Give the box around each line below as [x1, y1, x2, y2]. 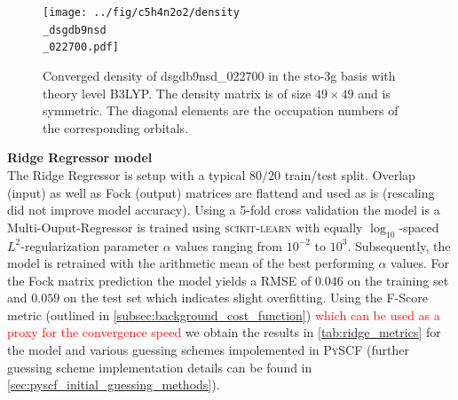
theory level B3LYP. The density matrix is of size [43, 83, 312, 102]
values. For [391, 254, 450, 272]
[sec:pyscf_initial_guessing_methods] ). [7, 375, 220, 394]
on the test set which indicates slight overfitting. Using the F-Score [63, 288, 428, 307]
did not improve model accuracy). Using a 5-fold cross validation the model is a [7, 200, 440, 219]
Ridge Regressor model [7, 148, 153, 167]
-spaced [399, 217, 439, 236]
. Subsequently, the [347, 236, 451, 255]
